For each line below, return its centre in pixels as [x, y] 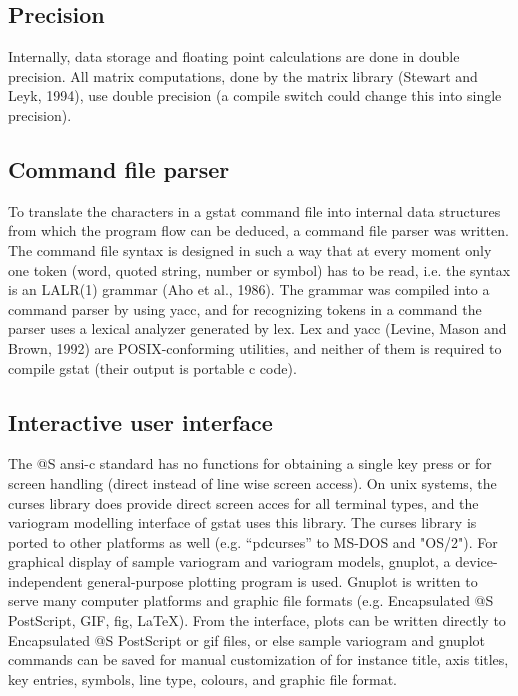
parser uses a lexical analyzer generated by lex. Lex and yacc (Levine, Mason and [257, 328]
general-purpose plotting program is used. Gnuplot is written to [282, 580]
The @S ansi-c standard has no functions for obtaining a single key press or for [250, 463]
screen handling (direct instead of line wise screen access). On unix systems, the [252, 482]
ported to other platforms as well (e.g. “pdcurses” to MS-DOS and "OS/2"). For [253, 541]
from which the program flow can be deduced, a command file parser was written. [258, 230]
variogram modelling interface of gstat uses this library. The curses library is [242, 522]
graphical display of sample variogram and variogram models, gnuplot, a [229, 561]
